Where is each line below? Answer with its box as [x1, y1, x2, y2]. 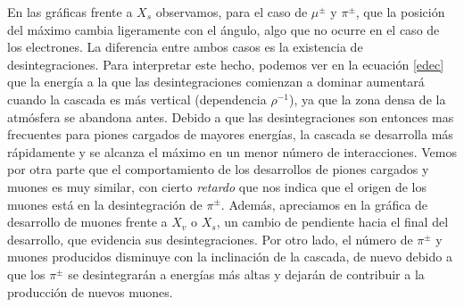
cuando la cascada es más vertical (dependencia [7, 89, 267, 108]
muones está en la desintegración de [7, 195, 203, 213]
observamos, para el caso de [155, 3, 308, 21]
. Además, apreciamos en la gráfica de [220, 195, 428, 213]
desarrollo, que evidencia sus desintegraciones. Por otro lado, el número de [7, 229, 413, 248]
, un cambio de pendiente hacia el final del [216, 212, 449, 231]
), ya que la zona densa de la [288, 89, 446, 108]
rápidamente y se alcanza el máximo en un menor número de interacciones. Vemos [7, 142, 457, 161]
